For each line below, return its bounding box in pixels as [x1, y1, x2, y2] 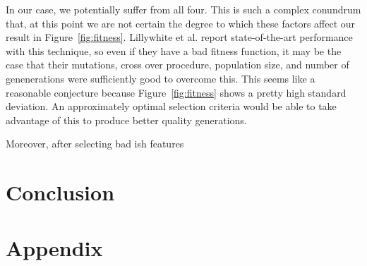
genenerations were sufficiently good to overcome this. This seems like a [6, 71, 315, 85]
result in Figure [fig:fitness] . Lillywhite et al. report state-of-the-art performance [6, 30, 353, 44]
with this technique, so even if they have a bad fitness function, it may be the [6, 43, 342, 58]
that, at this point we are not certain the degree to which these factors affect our [6, 16, 356, 30]
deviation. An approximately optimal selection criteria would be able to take [6, 99, 337, 114]
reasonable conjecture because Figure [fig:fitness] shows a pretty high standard [6, 85, 347, 99]
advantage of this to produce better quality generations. [6, 112, 247, 127]
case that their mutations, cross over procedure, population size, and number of [6, 57, 349, 72]
